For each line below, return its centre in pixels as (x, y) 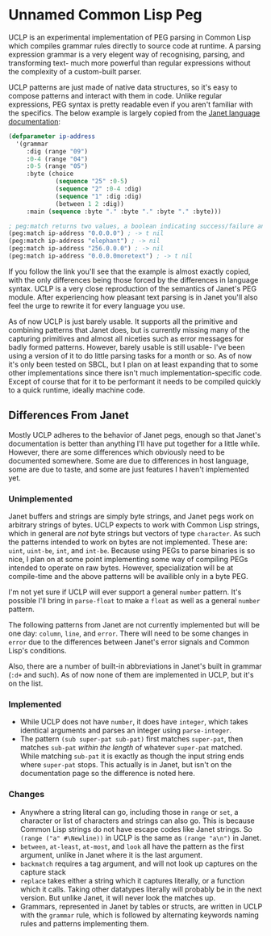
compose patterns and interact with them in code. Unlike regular (115, 95)
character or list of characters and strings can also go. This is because (138, 821)
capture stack (43, 872)
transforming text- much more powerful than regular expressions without (130, 63)
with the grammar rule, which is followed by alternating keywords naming (140, 915)
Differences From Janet (69, 416)
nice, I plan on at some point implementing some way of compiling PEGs (128, 560)
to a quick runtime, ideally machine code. (77, 390)
